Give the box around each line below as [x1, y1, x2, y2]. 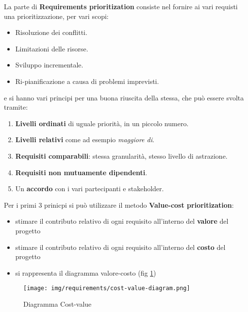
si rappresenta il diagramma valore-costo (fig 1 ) [15, 267, 156, 278]
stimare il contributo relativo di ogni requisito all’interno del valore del [15, 216, 229, 226]
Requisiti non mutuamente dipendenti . [15, 167, 148, 177]
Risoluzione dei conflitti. [15, 27, 87, 37]
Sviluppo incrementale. [15, 60, 83, 70]
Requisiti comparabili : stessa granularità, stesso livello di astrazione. [15, 150, 228, 161]
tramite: [4, 102, 28, 112]
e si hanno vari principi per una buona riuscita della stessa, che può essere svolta [4, 92, 244, 102]
